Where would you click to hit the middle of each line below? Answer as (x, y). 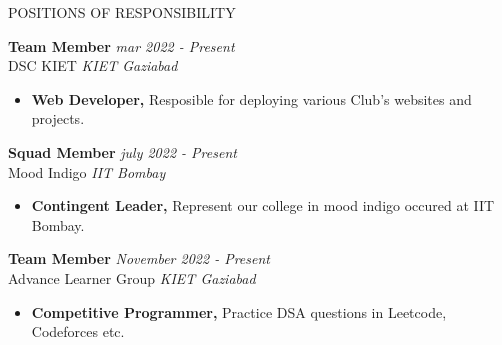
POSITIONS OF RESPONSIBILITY (122, 12)
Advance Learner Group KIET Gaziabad (132, 277)
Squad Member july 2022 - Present (122, 151)
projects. (58, 118)
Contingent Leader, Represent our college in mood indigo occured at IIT (263, 205)
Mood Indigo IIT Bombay (87, 171)
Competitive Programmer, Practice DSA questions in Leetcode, (239, 311)
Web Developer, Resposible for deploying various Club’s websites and (251, 98)
